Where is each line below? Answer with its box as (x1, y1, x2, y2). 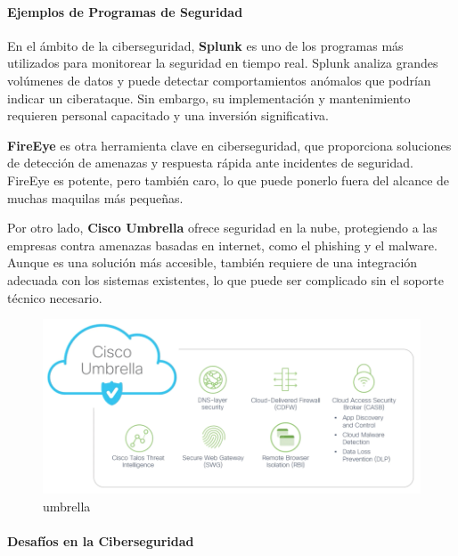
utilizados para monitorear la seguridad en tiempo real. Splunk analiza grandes (7, 53, 438, 72)
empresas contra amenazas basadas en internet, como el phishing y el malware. (7, 235, 438, 254)
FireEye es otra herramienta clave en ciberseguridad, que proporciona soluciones (7, 135, 452, 154)
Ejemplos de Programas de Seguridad (7, 2, 243, 20)
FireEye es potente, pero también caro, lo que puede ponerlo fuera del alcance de (7, 170, 450, 189)
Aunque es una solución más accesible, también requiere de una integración (7, 253, 418, 272)
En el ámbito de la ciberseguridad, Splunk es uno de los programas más (7, 36, 404, 54)
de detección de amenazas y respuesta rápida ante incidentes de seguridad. (7, 153, 413, 172)
